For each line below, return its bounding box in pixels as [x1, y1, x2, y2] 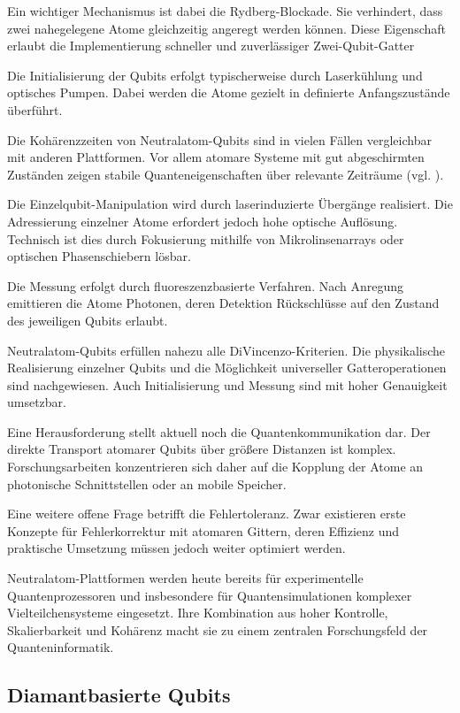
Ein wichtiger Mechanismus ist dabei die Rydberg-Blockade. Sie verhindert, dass [7, 2, 443, 19]
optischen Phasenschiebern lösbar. [7, 247, 191, 265]
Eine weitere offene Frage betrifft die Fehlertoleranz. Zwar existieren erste [7, 504, 406, 523]
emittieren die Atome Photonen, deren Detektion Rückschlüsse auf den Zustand [7, 294, 440, 312]
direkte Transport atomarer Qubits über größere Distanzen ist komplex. [7, 440, 396, 458]
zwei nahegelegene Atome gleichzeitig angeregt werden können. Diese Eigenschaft [7, 19, 446, 37]
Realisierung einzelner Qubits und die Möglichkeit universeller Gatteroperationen [7, 358, 447, 377]
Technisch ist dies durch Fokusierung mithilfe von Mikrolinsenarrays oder [7, 229, 404, 248]
